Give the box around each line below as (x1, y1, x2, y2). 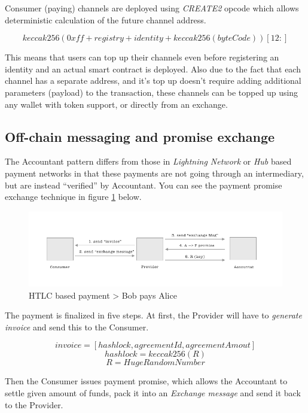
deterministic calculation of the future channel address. (5, 13, 206, 26)
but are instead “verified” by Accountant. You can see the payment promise (5, 178, 282, 191)
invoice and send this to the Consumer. (5, 320, 149, 333)
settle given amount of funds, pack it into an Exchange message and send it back (5, 386, 301, 399)
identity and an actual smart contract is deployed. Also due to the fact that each (5, 62, 301, 75)
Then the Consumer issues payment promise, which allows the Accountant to (5, 375, 288, 387)
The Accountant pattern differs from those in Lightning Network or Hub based (5, 155, 292, 168)
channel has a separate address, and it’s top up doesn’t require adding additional (5, 74, 301, 87)
